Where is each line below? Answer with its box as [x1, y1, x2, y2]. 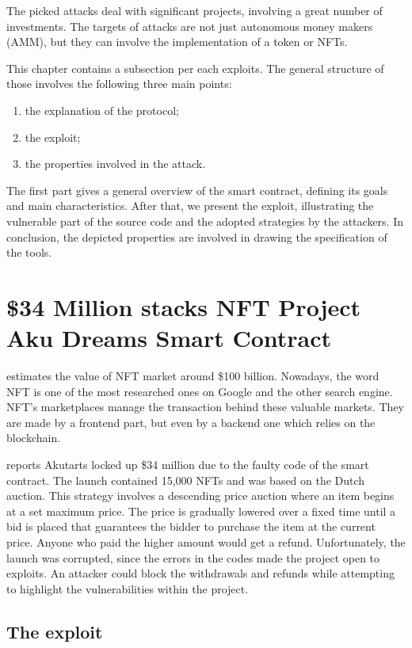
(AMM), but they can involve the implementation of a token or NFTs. [6, 33, 348, 50]
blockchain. [6, 429, 61, 446]
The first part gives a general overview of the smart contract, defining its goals [6, 181, 388, 198]
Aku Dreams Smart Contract [6, 322, 332, 354]
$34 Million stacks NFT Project [6, 290, 361, 322]
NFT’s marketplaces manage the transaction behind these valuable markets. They [6, 398, 404, 415]
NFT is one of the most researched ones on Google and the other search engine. [6, 383, 393, 399]
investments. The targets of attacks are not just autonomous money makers [6, 17, 373, 34]
